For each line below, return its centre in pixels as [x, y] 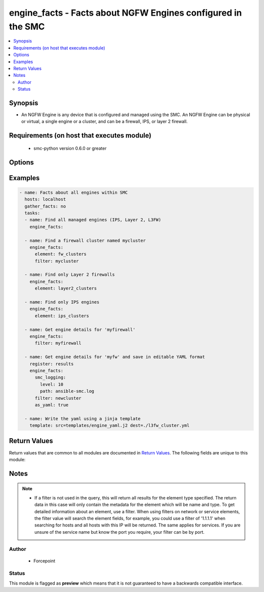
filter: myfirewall [58, 343]
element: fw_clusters [61, 254]
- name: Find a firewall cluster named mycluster [85, 240]
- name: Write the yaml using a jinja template [83, 418]
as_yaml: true [52, 405]
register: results [52, 364]
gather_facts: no [45, 206]
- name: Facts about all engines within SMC [74, 192]
